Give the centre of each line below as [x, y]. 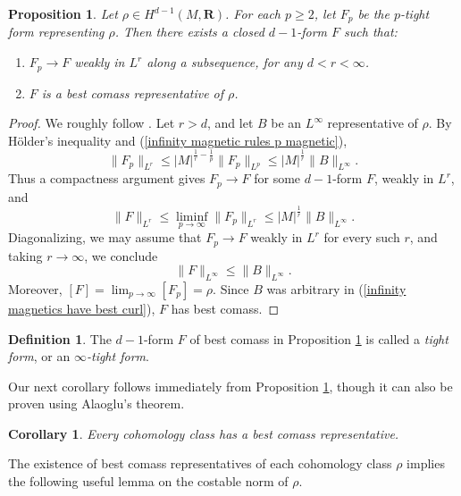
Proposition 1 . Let [63, 13]
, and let [230, 123]
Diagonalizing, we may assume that [105, 237]
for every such [362, 237]
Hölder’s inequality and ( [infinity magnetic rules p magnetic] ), [178, 140]
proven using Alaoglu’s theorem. [96, 404]
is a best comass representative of [133, 92]
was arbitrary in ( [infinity [336, 288]
